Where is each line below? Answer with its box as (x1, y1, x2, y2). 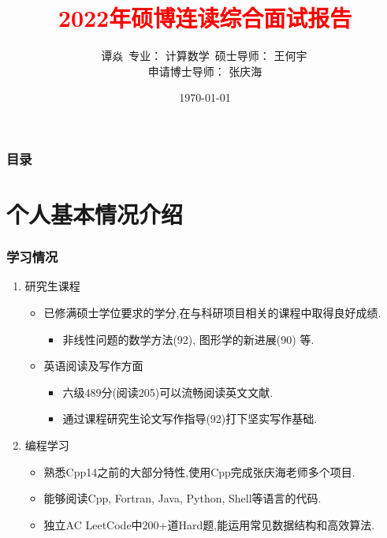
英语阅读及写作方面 (43, 357, 143, 374)
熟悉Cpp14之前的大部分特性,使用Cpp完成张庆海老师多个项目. (43, 463, 355, 480)
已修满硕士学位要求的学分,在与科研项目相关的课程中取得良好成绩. (43, 304, 381, 321)
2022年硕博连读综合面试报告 (58, 2, 352, 34)
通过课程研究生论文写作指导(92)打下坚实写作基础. (62, 410, 318, 427)
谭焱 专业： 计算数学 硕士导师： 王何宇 (101, 47, 307, 64)
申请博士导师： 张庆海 (147, 62, 262, 79)
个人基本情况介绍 (6, 198, 184, 230)
